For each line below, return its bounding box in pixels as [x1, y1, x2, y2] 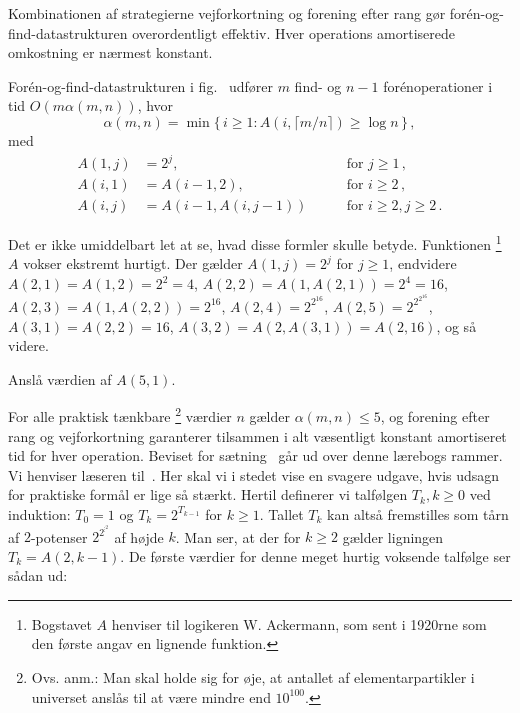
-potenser [30, 526, 88, 547]
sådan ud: [8, 565, 68, 586]
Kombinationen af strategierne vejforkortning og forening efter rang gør [8, 3, 446, 23]
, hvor [137, 95, 174, 116]
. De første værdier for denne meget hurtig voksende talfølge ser [120, 545, 511, 566]
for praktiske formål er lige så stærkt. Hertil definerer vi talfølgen [8, 484, 408, 505]
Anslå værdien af [8, 368, 112, 389]
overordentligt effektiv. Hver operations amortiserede [132, 22, 456, 43]
